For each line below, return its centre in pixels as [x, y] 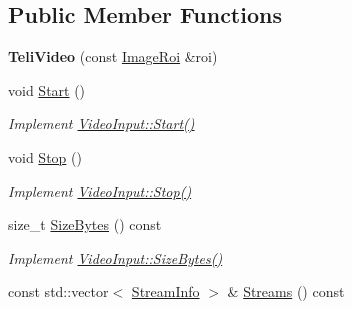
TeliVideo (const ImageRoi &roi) [113, 56]
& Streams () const [286, 291]
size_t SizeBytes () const [85, 224]
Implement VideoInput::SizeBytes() [115, 257]
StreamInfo [165, 291]
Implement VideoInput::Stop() [100, 190]
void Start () [47, 89]
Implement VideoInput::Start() [101, 123]
